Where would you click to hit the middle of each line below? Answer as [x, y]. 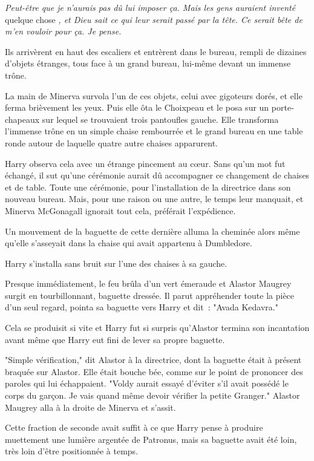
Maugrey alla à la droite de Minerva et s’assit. [90, 407]
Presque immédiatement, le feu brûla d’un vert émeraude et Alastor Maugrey [148, 283]
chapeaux [22, 119]
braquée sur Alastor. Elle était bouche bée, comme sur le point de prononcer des [154, 371]
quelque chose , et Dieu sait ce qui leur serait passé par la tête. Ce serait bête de [154, 19]
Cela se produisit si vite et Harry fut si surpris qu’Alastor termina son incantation [157, 328]
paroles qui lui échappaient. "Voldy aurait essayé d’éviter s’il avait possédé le [147, 383]
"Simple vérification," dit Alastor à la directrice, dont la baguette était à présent [153, 360]
